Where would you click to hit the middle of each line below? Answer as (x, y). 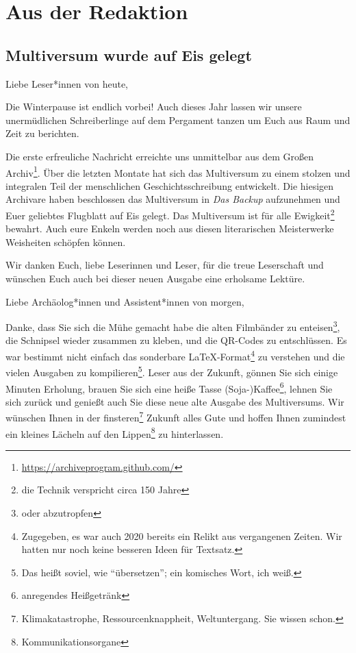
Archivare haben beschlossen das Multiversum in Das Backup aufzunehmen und (173, 199)
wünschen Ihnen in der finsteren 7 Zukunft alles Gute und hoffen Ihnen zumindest (176, 417)
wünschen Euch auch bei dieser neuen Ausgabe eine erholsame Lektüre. (155, 279)
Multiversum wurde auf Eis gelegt (129, 54)
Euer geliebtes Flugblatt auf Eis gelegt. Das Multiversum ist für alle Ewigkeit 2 (170, 214)
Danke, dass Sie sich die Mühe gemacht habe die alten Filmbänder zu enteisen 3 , (173, 326)
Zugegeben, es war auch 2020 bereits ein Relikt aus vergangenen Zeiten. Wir (182, 535)
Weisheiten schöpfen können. (66, 242)
